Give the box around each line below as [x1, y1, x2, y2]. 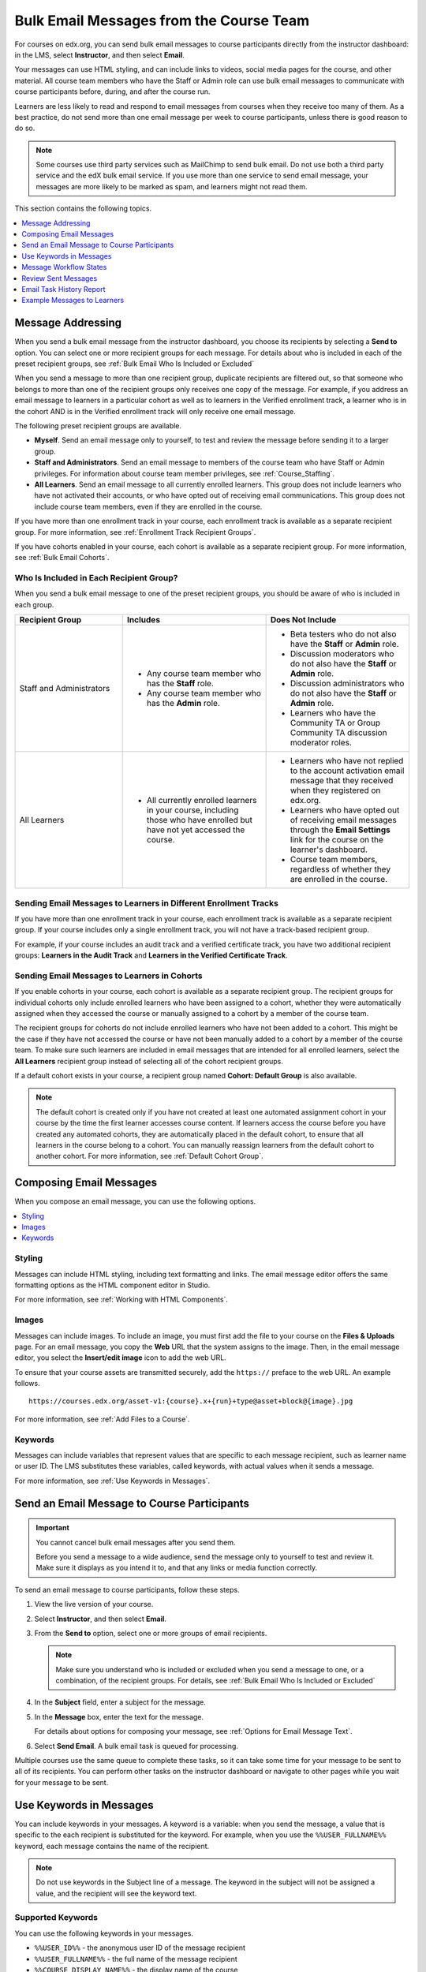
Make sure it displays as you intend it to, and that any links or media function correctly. [35, 1563, 318, 1573]
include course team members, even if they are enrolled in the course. [34, 502, 263, 511]
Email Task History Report [21, 284, 106, 293]
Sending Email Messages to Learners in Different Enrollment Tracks [14, 898, 279, 909]
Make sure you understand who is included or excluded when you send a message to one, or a [55, 1664, 364, 1674]
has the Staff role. [146, 678, 215, 689]
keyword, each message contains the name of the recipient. [14, 1841, 210, 1851]
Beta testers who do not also [290, 629, 397, 640]
